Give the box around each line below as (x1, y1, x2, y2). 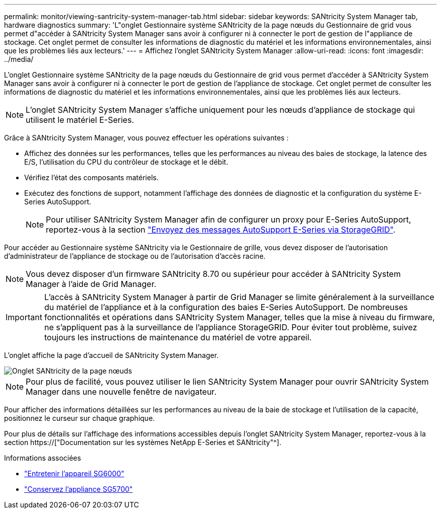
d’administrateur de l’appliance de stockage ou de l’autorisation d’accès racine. (4, 252, 266, 260)
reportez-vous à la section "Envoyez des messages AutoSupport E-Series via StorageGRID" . (46, 225, 396, 235)
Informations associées (4, 454, 81, 462)
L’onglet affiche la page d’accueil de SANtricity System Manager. (4, 351, 219, 359)
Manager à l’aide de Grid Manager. (26, 279, 157, 289)
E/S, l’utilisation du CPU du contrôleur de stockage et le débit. (24, 158, 229, 166)
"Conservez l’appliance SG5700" (24, 485, 133, 493)
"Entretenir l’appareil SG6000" (24, 469, 124, 478)
